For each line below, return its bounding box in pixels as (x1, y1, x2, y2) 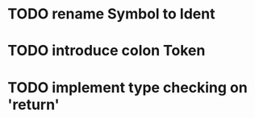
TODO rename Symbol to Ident (7, 5, 215, 23)
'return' (7, 96, 60, 113)
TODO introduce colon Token (7, 42, 206, 60)
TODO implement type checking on (7, 78, 248, 96)
